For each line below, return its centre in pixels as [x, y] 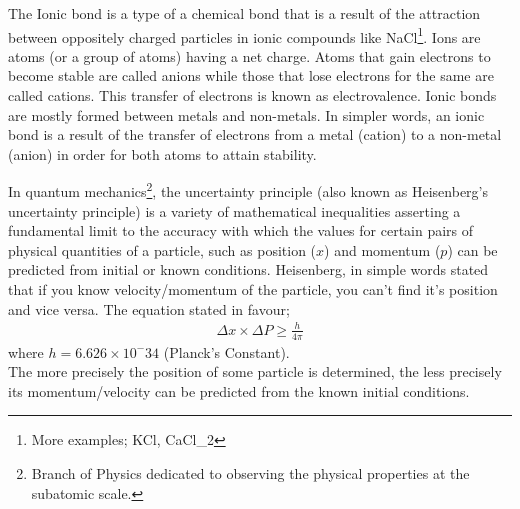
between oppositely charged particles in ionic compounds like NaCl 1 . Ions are [244, 35]
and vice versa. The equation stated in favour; [149, 308]
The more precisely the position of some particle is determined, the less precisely [255, 371]
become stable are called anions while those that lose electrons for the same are [251, 75]
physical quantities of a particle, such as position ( [162, 249]
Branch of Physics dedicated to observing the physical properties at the [250, 472]
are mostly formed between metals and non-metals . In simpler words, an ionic [246, 114]
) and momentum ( [382, 249]
